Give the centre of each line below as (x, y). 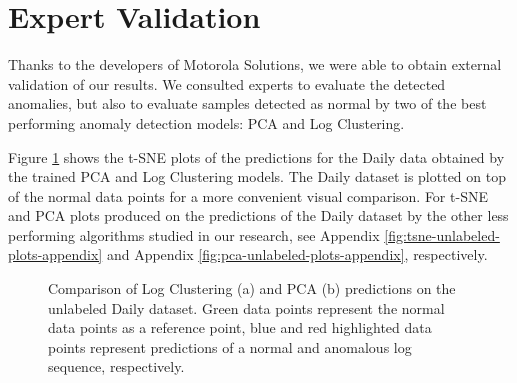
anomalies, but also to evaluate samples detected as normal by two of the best (247, 103)
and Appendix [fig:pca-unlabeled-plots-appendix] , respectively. (297, 254)
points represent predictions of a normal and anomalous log (230, 346)
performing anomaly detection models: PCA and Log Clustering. (206, 122)
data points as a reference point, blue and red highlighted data (240, 327)
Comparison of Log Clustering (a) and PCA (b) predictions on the (252, 288)
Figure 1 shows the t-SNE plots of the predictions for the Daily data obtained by (256, 156)
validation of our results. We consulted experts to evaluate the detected (227, 83)
